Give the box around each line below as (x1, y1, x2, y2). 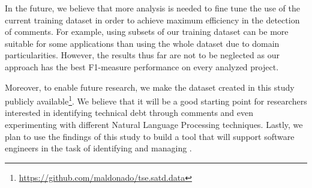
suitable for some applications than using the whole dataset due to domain (5, 37, 280, 49)
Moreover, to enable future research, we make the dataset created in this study (5, 80, 295, 93)
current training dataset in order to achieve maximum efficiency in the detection (5, 13, 300, 26)
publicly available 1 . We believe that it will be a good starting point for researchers (5, 93, 307, 107)
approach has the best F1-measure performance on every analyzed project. (5, 60, 279, 73)
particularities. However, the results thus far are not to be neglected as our (5, 49, 280, 61)
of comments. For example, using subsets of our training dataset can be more (5, 25, 289, 38)
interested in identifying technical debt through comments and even (5, 106, 254, 119)
